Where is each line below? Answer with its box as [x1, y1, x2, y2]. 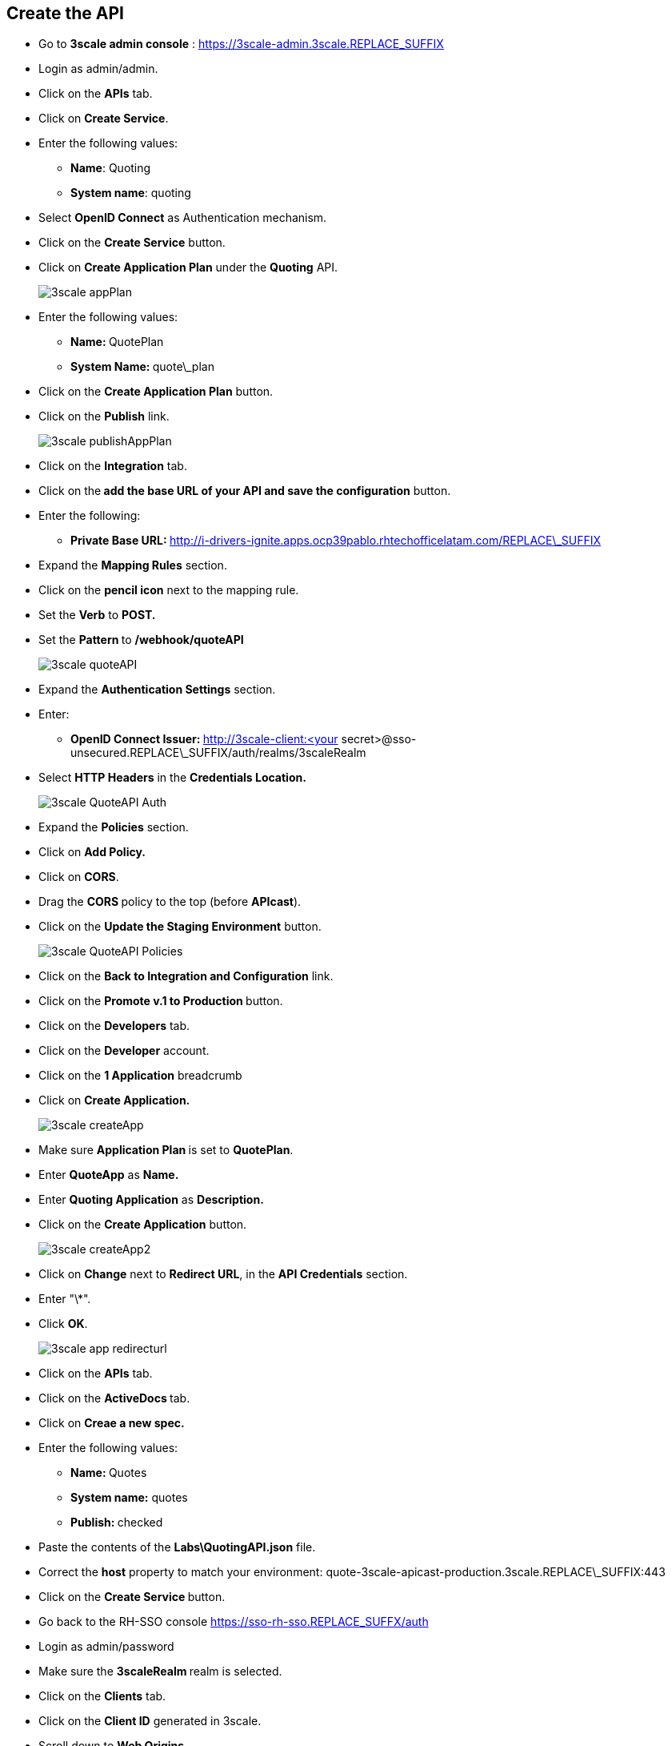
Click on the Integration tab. [38, 459, 187, 473]
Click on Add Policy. [38, 845, 146, 859]
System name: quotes [70, 1491, 188, 1505]
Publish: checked [70, 1515, 163, 1530]
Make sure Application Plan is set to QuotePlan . [38, 1143, 294, 1157]
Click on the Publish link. [38, 409, 170, 424]
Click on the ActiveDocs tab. [38, 1391, 190, 1406]
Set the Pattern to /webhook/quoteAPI [38, 633, 244, 647]
